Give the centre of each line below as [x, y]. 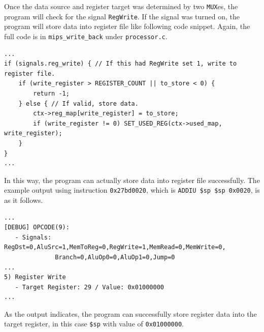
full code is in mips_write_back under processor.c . [86, 36]
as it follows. [24, 200]
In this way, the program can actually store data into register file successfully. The [132, 180]
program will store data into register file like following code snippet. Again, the [127, 26]
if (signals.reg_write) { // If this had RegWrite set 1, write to [121, 64]
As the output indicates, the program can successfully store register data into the [130, 313]
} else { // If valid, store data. [78, 103]
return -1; [51, 93]
